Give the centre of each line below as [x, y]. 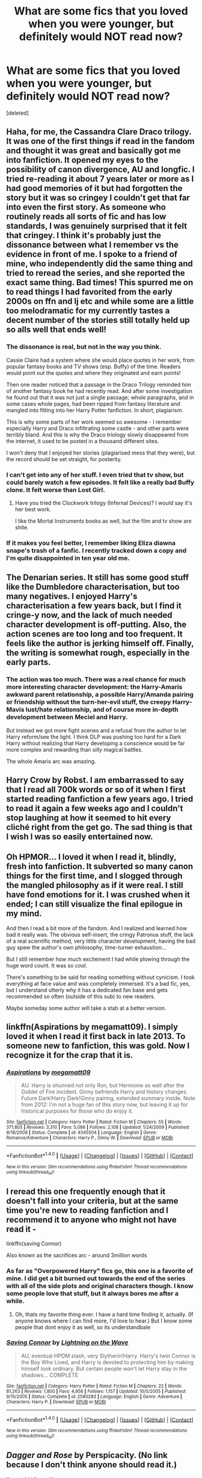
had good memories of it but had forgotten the [94, 188]
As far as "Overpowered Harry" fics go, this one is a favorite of [100, 1271]
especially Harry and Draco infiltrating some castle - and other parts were [98, 428]
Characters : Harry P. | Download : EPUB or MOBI [56, 1402]
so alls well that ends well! [57, 330]
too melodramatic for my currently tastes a [88, 311]
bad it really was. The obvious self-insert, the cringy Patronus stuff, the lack [100, 934]
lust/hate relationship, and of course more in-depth [102, 709]
